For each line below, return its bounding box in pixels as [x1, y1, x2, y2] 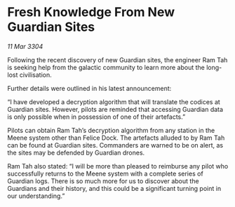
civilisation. [19, 71, 53, 79]
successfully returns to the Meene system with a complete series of [7, 169, 203, 178]
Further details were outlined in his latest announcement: [7, 84, 172, 92]
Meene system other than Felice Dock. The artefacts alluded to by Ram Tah [7, 134, 225, 142]
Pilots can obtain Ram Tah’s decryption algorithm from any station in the [7, 126, 215, 134]
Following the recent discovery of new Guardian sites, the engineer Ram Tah [7, 55, 228, 64]
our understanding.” [7, 192, 65, 200]
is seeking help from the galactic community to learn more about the [7, 63, 206, 71]
